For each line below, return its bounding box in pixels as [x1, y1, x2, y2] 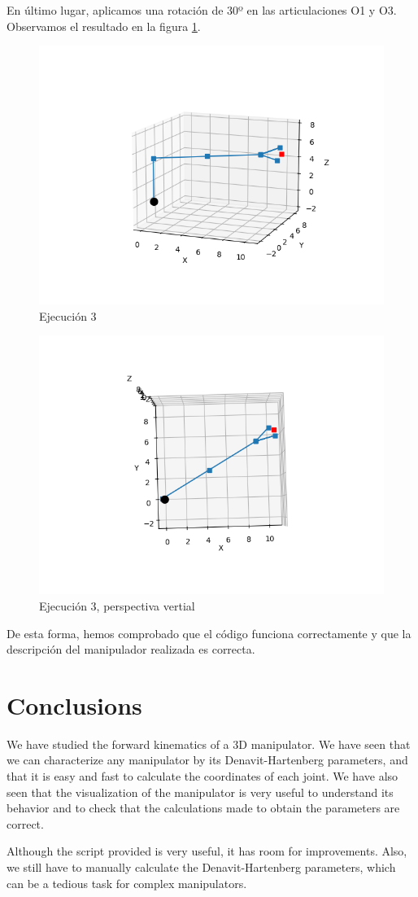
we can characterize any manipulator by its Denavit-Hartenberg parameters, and [7, 751, 408, 768]
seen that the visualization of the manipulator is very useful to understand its [7, 783, 394, 800]
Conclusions [7, 688, 142, 721]
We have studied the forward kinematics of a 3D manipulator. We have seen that [7, 735, 411, 752]
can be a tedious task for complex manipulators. [7, 874, 247, 891]
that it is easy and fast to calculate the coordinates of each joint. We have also [7, 768, 398, 785]
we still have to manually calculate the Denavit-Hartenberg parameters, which [7, 859, 396, 876]
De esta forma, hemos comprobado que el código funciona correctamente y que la [7, 624, 411, 641]
